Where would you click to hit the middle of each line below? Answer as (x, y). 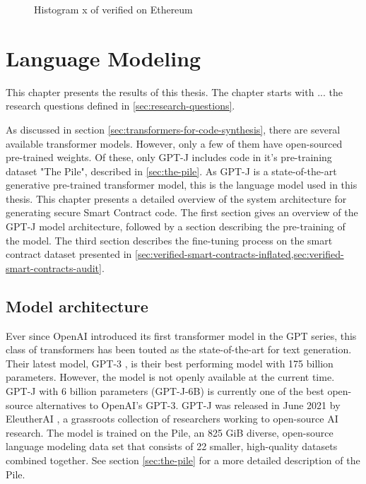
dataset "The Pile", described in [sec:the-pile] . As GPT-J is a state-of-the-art (171, 171)
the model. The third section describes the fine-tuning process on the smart (169, 240)
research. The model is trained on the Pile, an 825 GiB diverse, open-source (170, 432)
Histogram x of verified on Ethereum (113, 9)
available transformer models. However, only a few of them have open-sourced (174, 143)
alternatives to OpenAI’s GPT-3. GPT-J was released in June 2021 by (188, 405)
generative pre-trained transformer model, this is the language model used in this (182, 185)
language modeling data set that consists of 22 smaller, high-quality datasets (172, 446)
